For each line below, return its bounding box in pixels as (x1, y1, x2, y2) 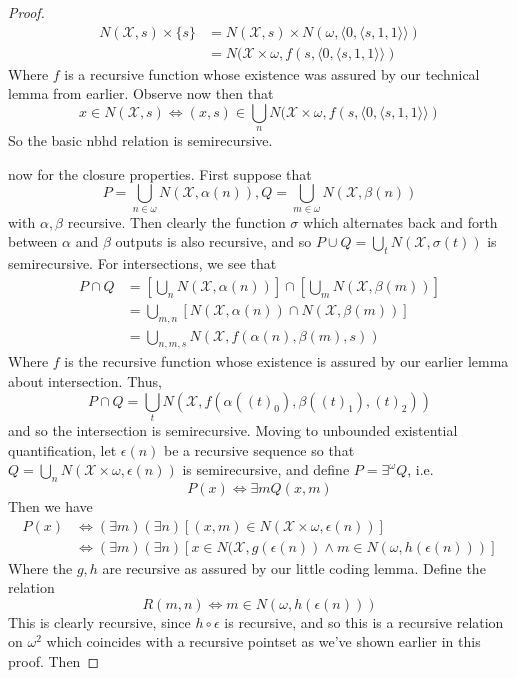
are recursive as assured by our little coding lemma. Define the (102, 557, 486, 578)
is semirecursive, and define (182, 459, 350, 480)
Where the (8, 557, 73, 578)
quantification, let (8, 439, 117, 460)
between (8, 231, 58, 252)
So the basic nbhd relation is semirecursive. (8, 130, 273, 151)
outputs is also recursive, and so (115, 231, 312, 252)
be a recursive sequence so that (164, 439, 355, 460)
